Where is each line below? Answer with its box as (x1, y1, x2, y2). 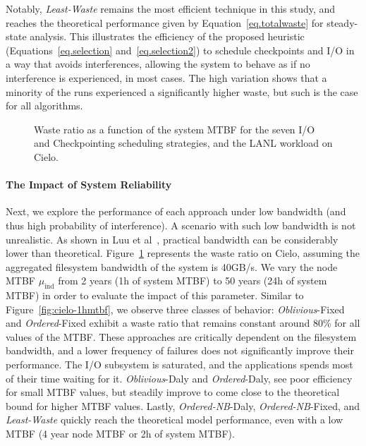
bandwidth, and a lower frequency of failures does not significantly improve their (6, 343, 354, 358)
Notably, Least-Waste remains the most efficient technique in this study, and (6, 1, 336, 16)
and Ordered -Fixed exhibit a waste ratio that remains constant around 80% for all (6, 315, 360, 330)
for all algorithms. (6, 98, 83, 113)
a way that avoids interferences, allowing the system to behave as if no (6, 56, 310, 71)
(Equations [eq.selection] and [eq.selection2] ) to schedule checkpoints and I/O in (6, 42, 355, 57)
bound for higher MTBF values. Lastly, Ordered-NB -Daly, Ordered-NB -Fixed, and (6, 398, 360, 413)
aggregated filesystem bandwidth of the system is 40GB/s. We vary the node (6, 259, 338, 274)
